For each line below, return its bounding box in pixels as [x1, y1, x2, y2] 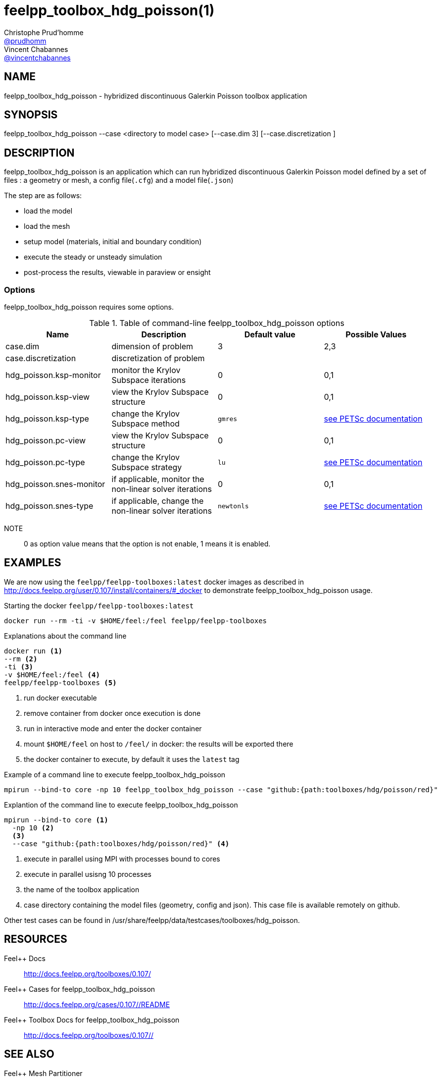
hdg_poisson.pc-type [5, 457, 85, 468]
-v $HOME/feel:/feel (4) [4, 670, 100, 679]
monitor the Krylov [111, 365, 181, 376]
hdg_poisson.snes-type [5, 501, 94, 511]
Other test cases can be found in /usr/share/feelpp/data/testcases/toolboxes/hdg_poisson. [4, 916, 300, 924]
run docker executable [24, 693, 97, 702]
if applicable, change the [111, 496, 204, 506]
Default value [244, 329, 295, 340]
